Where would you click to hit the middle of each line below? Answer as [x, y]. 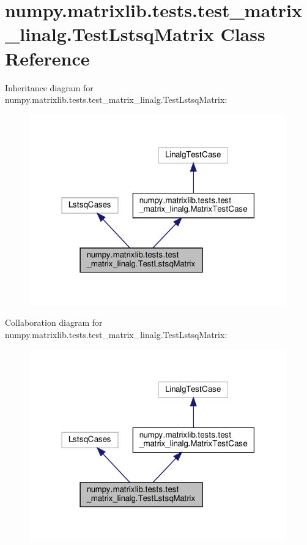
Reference [47, 58]
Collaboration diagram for [54, 322]
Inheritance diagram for [49, 87]
